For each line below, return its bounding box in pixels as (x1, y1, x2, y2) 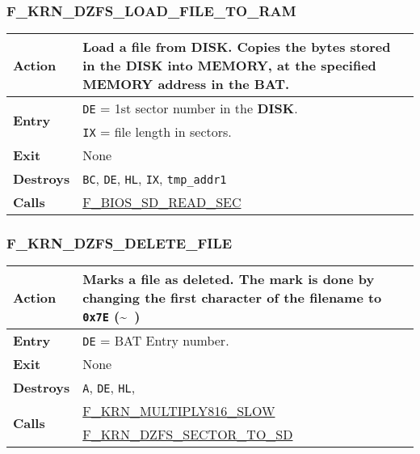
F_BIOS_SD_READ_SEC (82, 193, 241, 212)
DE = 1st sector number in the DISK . (82, 99, 298, 118)
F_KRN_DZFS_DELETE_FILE (6, 233, 233, 253)
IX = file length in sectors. (82, 122, 232, 142)
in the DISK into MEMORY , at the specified (82, 56, 376, 75)
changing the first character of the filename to (82, 288, 382, 308)
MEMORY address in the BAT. (82, 74, 290, 94)
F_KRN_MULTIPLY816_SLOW (82, 401, 275, 421)
